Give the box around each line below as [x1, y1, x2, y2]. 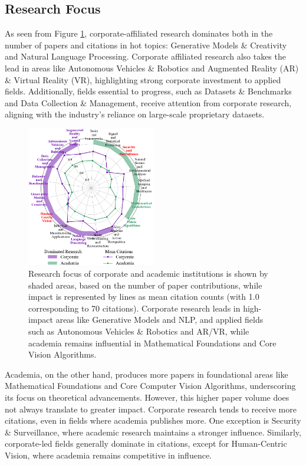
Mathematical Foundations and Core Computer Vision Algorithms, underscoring [5, 379, 296, 392]
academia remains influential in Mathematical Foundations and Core [28, 336, 277, 349]
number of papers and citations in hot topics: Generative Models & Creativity [5, 38, 287, 51]
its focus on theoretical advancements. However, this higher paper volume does [5, 391, 289, 403]
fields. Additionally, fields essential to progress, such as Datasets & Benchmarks [5, 85, 292, 97]
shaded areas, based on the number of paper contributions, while [28, 279, 262, 291]
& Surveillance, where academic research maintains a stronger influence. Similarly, [5, 425, 301, 438]
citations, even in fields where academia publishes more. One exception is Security [5, 414, 301, 427]
